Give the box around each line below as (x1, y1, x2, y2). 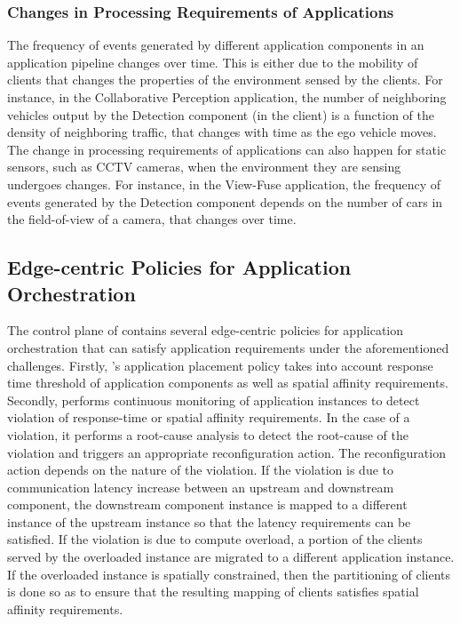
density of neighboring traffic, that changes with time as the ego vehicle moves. (7, 123, 437, 141)
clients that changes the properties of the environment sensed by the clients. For (7, 70, 443, 89)
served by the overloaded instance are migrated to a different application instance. (7, 548, 455, 566)
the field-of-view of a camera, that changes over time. (7, 210, 297, 228)
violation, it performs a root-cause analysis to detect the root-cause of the (7, 425, 409, 444)
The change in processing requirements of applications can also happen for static (7, 140, 447, 158)
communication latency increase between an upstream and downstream (7, 477, 394, 496)
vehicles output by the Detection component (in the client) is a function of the (7, 105, 435, 124)
